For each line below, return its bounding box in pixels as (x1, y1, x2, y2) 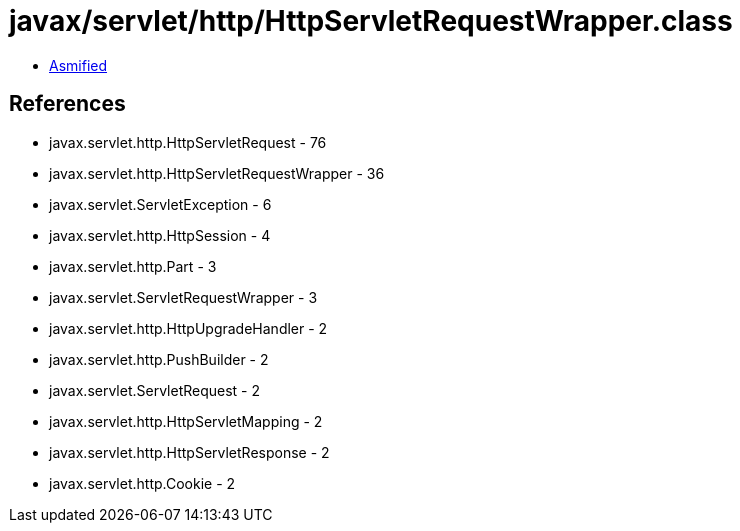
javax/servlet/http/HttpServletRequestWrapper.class (9, 4, 733, 38)
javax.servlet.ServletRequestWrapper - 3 (49, 288, 318, 306)
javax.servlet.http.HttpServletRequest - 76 (49, 133, 327, 151)
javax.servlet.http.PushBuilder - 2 (49, 350, 269, 368)
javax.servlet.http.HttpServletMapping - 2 (49, 412, 323, 430)
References (9, 91, 126, 117)
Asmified (49, 56, 108, 74)
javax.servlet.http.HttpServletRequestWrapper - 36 (49, 164, 385, 182)
